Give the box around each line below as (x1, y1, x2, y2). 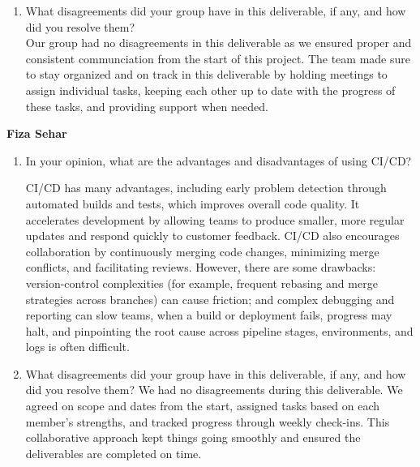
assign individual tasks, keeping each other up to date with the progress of (25, 81, 396, 98)
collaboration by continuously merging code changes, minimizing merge (25, 242, 379, 259)
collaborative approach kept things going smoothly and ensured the (25, 429, 361, 446)
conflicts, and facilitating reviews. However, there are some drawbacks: (25, 259, 376, 276)
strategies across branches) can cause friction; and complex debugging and (25, 290, 395, 307)
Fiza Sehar (6, 125, 67, 142)
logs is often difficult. (25, 338, 130, 355)
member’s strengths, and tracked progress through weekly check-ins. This (25, 413, 390, 430)
